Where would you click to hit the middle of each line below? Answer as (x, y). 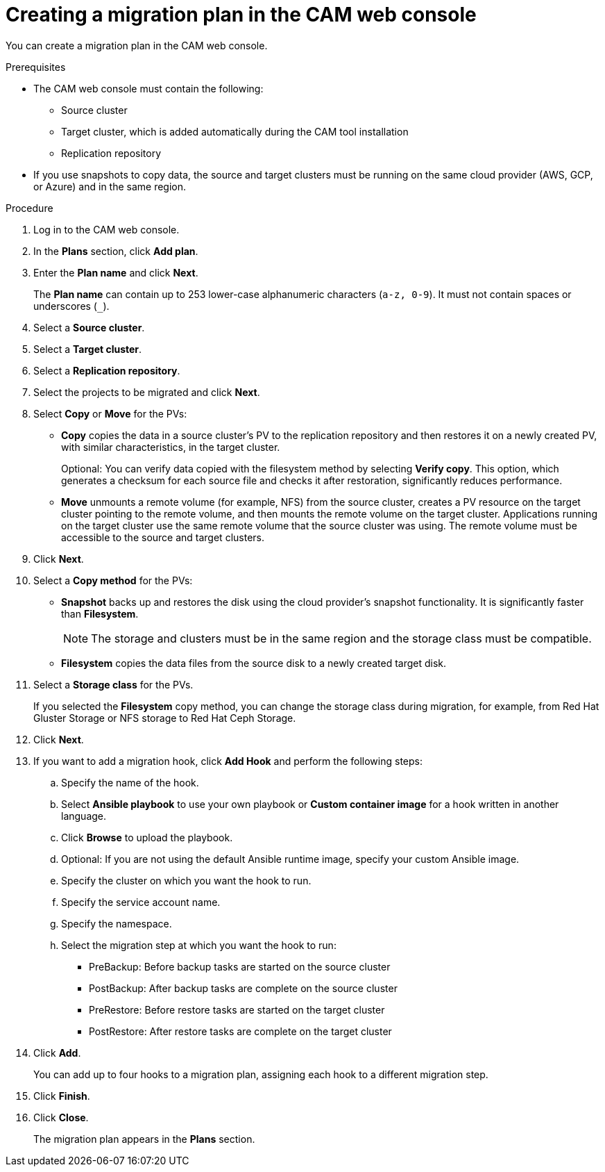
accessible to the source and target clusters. (163, 537)
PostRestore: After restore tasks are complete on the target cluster (240, 1031)
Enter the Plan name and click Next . (116, 272)
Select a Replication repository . (107, 370)
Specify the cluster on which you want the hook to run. (186, 880)
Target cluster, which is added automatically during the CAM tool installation (235, 131)
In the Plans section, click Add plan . (116, 251)
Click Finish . (62, 1096)
